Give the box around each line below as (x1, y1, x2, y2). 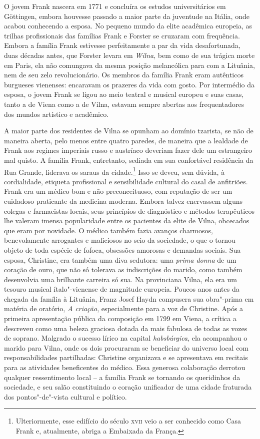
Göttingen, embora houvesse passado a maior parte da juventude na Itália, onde (4, 10, 249, 21)
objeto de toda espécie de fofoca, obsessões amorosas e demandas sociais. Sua (4, 244, 241, 255)
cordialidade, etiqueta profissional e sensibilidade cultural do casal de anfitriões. (4, 176, 248, 186)
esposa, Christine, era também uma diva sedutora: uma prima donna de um (4, 254, 236, 265)
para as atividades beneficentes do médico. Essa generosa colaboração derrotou (4, 362, 245, 373)
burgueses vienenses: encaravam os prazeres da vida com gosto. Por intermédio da (4, 79, 255, 89)
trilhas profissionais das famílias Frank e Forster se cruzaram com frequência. (4, 30, 240, 40)
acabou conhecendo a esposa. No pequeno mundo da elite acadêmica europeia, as (4, 20, 252, 31)
